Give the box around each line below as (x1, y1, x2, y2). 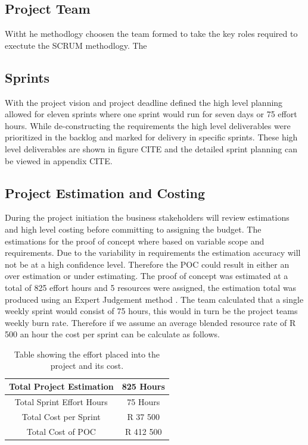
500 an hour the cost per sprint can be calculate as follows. (5, 328, 220, 340)
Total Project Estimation (9, 380, 114, 393)
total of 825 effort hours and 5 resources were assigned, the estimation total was (5, 281, 297, 293)
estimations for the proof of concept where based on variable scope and (5, 234, 265, 247)
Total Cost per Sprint (21, 410, 101, 422)
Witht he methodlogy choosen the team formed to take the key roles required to (5, 27, 298, 40)
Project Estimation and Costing (5, 183, 206, 202)
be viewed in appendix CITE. (5, 154, 113, 167)
